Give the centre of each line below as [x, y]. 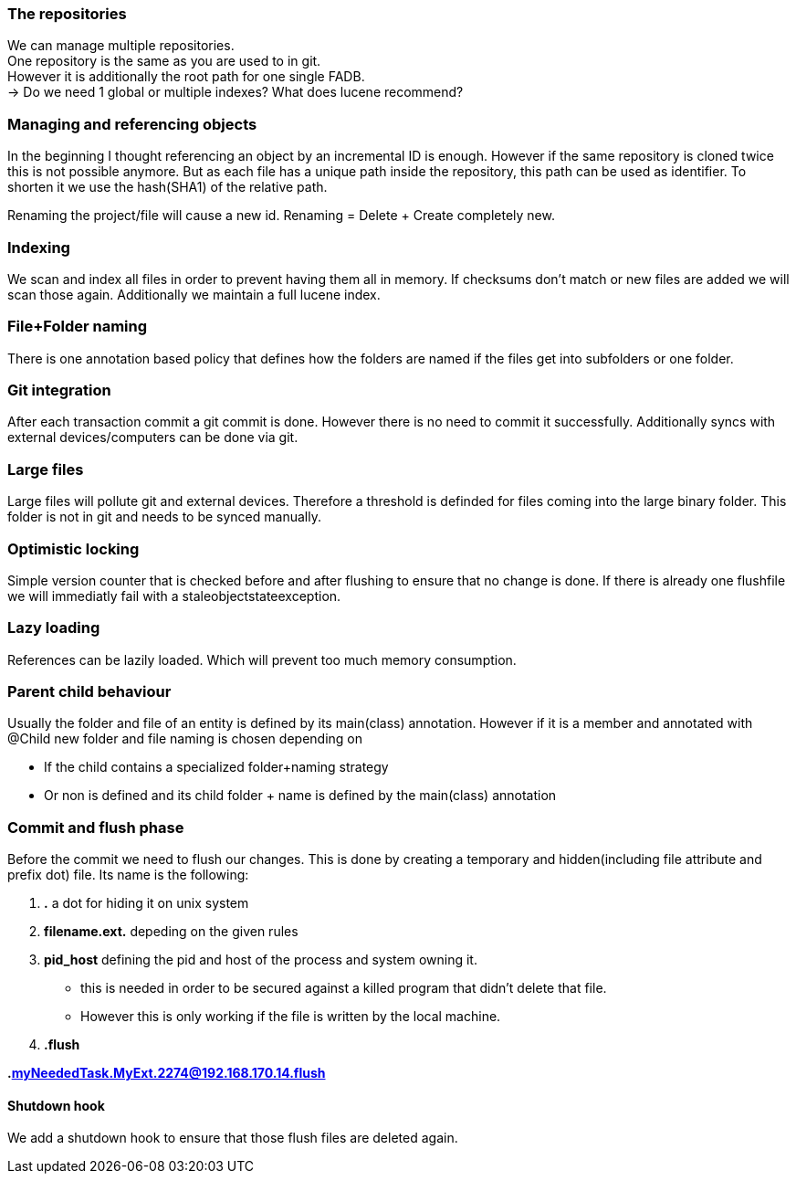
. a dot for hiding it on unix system [147, 903]
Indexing [39, 247]
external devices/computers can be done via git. [153, 438]
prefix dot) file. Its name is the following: [128, 875]
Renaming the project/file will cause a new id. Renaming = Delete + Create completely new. [281, 216]
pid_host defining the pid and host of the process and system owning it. [261, 960]
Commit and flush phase [96, 827]
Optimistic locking [73, 548]
